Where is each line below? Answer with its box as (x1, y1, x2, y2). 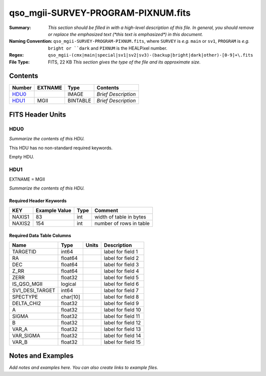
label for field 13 (103, 325, 141, 332)
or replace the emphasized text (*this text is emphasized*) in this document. (48, 31, 203, 37)
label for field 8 (103, 293, 139, 300)
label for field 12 (103, 319, 141, 326)
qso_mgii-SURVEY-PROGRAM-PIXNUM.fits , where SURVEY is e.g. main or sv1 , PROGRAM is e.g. (53, 38, 250, 44)
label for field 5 (103, 274, 139, 281)
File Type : (9, 59, 30, 65)
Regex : (9, 52, 24, 58)
